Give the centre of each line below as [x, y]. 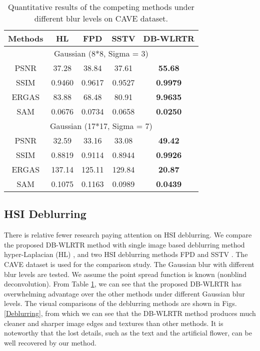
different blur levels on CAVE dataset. [101, 18]
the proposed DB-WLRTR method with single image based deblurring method [124, 244]
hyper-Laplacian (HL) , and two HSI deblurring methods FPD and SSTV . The [126, 254]
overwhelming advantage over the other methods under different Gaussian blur [124, 293]
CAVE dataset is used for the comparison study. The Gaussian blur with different [129, 264]
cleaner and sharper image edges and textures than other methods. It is [114, 323]
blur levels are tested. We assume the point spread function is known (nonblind [125, 274]
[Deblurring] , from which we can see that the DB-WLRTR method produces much [130, 313]
